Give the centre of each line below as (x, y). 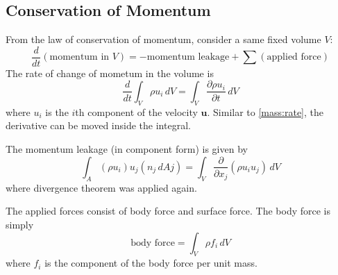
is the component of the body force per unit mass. (151, 263)
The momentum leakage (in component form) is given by (127, 148)
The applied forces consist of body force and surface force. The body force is (168, 211)
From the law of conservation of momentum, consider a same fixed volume (163, 39)
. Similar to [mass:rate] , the (265, 111)
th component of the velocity (136, 111)
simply (20, 224)
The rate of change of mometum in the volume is (110, 73)
